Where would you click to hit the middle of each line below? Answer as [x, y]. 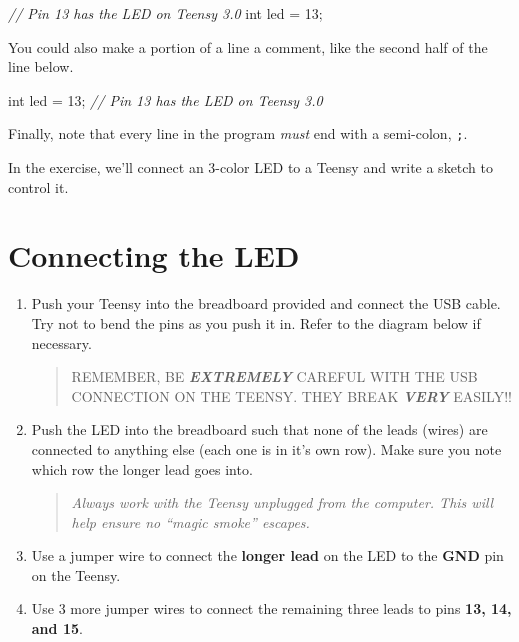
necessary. [61, 342]
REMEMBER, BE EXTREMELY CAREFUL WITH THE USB [274, 376]
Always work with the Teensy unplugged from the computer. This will [282, 502]
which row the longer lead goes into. [142, 468]
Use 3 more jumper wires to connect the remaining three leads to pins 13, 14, [271, 608]
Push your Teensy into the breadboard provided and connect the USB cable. [266, 303]
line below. [41, 66]
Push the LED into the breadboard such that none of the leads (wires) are [259, 429]
